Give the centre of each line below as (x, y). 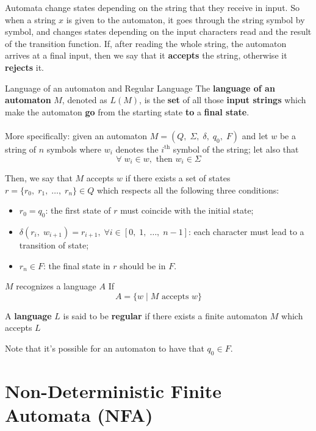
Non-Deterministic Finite (113, 390)
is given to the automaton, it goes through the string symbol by (185, 19)
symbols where (74, 149)
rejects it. (24, 67)
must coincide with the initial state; (187, 210)
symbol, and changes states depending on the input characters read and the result (158, 31)
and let (255, 135)
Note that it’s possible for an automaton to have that (105, 348)
